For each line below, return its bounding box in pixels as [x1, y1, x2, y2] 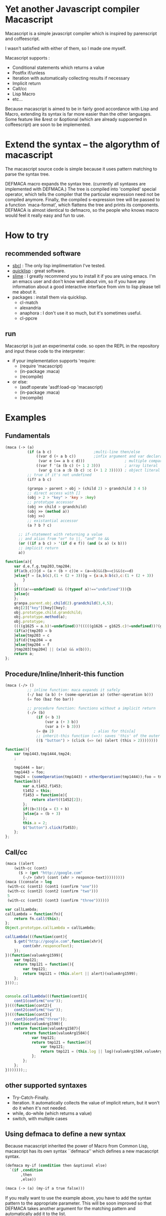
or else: [12, 378, 28, 385]
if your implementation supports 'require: [12, 358, 96, 364]
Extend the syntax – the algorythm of [5, 139, 160, 150]
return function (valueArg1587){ [14, 1026, 81, 1031]
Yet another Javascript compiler [5, 3, 140, 15]
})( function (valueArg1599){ [5, 953, 63, 958]
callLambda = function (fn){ [5, 912, 63, 916]
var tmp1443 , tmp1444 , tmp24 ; [14, 751, 72, 757]
